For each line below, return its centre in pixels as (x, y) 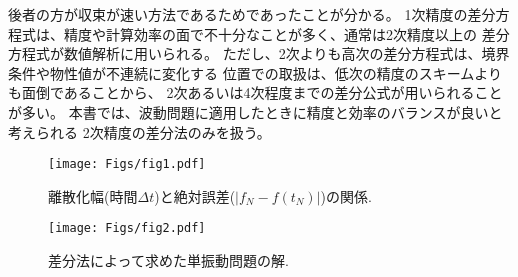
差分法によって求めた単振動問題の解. (168, 260)
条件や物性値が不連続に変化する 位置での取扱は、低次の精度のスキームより (255, 72)
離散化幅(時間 (93, 195)
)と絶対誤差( (195, 195)
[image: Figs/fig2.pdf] (127, 228)
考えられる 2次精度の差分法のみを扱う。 (139, 131)
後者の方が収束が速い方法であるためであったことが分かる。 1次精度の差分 (252, 14)
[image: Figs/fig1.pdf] (127, 164)
